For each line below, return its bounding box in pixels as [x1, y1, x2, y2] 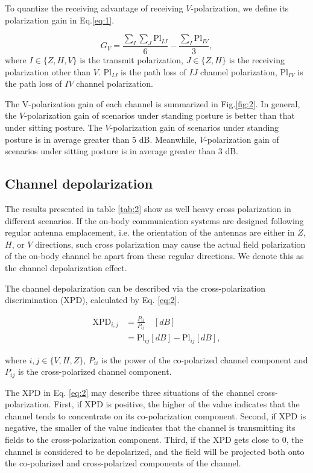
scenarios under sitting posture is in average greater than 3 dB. [5, 145, 238, 157]
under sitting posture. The [5, 121, 103, 133]
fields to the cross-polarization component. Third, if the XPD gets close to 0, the [5, 433, 303, 446]
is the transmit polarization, [80, 54, 184, 66]
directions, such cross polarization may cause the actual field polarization [35, 237, 306, 250]
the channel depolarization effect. [5, 261, 127, 274]
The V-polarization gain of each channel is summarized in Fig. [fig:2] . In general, [5, 97, 300, 110]
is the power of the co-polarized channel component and [101, 353, 308, 366]
